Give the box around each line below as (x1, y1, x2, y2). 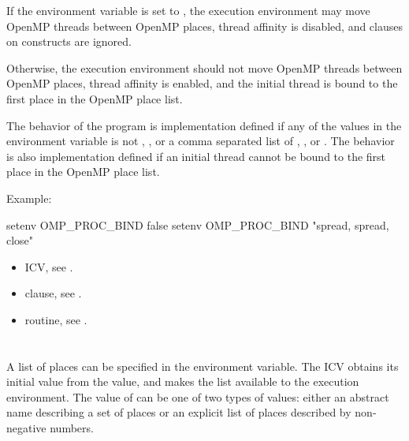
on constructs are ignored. (6, 33, 132, 50)
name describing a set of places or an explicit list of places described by (6, 404, 351, 420)
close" (6, 232, 34, 249)
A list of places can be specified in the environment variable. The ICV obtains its (6, 357, 399, 374)
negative (6, 420, 46, 436)
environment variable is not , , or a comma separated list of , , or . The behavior (6, 133, 395, 149)
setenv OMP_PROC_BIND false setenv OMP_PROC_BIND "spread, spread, (6, 216, 389, 233)
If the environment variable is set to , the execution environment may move (6, 2, 370, 18)
